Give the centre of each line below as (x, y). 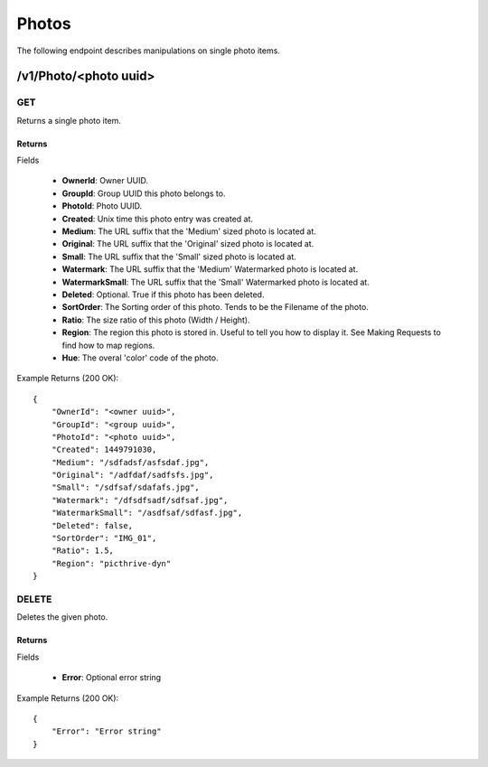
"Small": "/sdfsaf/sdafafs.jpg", (126, 487)
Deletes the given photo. (62, 617)
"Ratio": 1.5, (83, 551)
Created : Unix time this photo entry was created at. (157, 219)
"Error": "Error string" (106, 731)
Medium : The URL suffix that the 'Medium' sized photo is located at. (189, 231)
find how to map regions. (108, 345)
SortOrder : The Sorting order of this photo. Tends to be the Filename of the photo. (216, 307)
